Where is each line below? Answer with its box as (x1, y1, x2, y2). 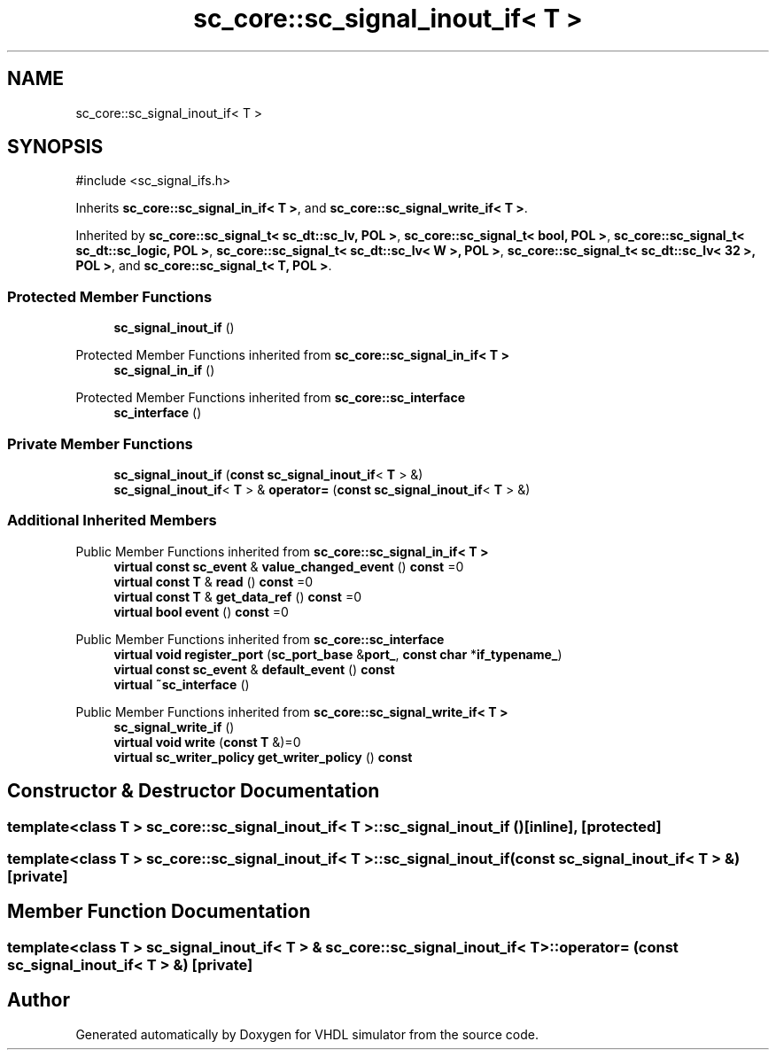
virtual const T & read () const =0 (113, 573, 314, 589)
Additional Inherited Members (7, 511, 217, 530)
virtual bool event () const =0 (113, 603, 289, 619)
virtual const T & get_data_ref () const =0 (113, 588, 362, 604)
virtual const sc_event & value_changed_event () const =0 (113, 558, 464, 574)
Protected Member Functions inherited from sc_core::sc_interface (75, 390, 466, 406)
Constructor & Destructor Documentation (7, 780, 380, 803)
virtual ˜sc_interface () (113, 676, 250, 692)
